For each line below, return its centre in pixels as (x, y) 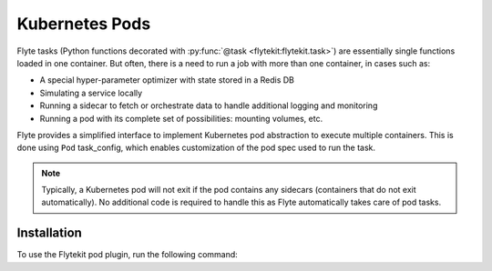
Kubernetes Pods (84, 24)
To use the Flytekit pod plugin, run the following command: (128, 255)
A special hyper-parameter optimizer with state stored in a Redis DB (167, 80)
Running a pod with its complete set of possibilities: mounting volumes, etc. (181, 118)
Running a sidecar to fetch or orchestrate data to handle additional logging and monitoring (209, 105)
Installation (49, 233)
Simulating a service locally (91, 93)
